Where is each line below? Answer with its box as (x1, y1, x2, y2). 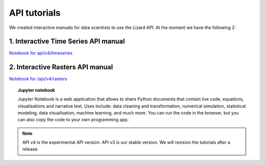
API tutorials (9, 7, 61, 18)
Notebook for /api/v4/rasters (9, 76, 67, 82)
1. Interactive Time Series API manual (9, 37, 125, 46)
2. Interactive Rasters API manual (9, 63, 113, 71)
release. (22, 146, 39, 152)
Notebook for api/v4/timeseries (9, 50, 73, 56)
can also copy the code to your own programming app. (18, 117, 129, 123)
